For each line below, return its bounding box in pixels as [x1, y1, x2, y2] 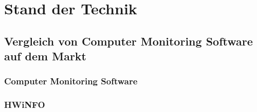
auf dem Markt [4, 48, 86, 64]
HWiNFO [4, 98, 45, 111]
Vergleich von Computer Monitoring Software [4, 33, 253, 49]
